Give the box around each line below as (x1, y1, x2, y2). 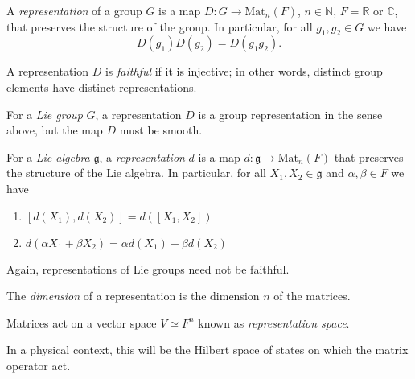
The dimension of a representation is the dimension (6, 287, 260, 304)
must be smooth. (119, 122, 203, 138)
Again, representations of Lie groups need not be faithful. (6, 260, 290, 277)
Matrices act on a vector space (6, 314, 157, 331)
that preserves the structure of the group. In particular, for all (6, 18, 313, 35)
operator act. (6, 356, 71, 373)
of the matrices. (273, 287, 351, 304)
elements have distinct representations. (6, 78, 197, 95)
